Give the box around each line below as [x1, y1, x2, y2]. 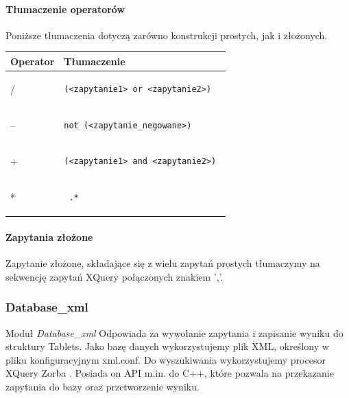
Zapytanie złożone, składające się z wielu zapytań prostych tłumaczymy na [5, 256, 320, 270]
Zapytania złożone [5, 229, 93, 244]
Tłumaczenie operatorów [5, 1, 125, 16]
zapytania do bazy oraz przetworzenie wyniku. [5, 379, 200, 393]
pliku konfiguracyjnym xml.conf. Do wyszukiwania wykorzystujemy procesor [5, 352, 326, 366]
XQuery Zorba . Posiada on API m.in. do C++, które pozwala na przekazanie [5, 366, 334, 380]
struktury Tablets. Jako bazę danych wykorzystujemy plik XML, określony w [5, 339, 329, 353]
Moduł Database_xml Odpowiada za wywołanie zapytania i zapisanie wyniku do [5, 325, 344, 340]
